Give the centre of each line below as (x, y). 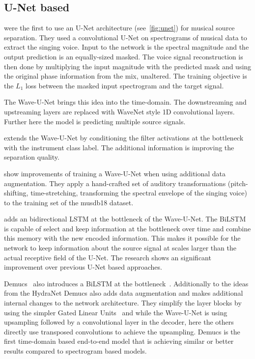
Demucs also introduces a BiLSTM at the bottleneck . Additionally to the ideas (126, 283)
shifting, (16, 193)
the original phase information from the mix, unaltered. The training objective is (126, 76)
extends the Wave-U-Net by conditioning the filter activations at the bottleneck (124, 138)
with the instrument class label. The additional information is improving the (119, 147)
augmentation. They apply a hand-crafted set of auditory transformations (115, 183)
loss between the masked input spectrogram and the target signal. (125, 85)
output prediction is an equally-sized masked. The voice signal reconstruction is (124, 56)
